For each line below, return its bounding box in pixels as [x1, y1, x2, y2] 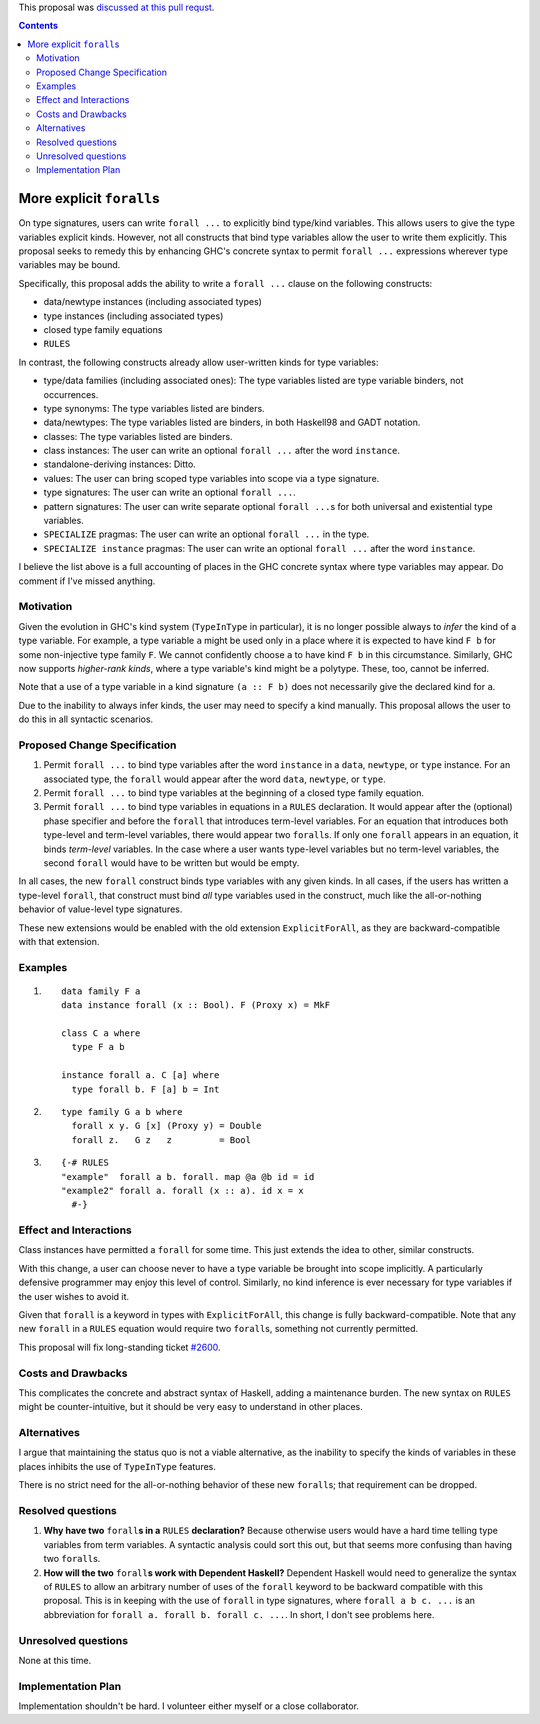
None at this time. [18, 1654, 92, 1666]
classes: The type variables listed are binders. [43, 430, 234, 442]
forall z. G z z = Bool [71, 1134, 252, 1145]
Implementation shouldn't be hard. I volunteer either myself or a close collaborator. [18, 1700, 360, 1712]
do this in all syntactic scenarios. [18, 713, 154, 725]
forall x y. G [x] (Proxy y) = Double [71, 1120, 262, 1132]
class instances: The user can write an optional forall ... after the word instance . [43, 445, 400, 457]
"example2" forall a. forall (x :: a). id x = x [61, 1185, 304, 1196]
